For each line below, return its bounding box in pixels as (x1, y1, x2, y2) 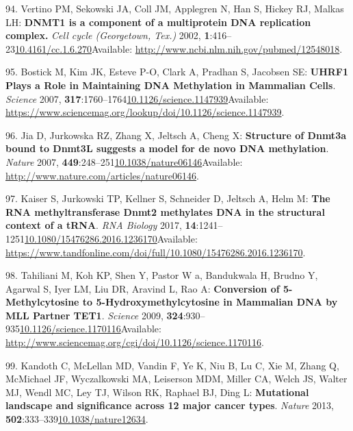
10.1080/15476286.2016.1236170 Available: (25, 231, 198, 245)
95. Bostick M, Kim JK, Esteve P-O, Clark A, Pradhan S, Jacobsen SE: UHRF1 (5, 64, 349, 79)
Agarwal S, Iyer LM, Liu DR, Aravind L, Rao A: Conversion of (5, 281, 280, 295)
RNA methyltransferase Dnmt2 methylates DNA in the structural (5, 204, 325, 219)
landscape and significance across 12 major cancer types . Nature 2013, (5, 398, 335, 412)
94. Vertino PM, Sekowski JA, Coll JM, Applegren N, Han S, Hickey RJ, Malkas (5, 1, 344, 15)
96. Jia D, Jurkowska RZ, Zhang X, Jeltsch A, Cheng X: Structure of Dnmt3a (5, 127, 347, 142)
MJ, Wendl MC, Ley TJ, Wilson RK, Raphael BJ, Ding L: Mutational (5, 384, 309, 399)
